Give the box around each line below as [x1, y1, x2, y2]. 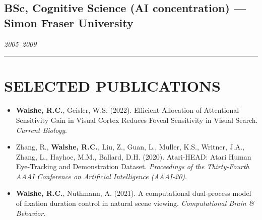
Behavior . [16, 207, 46, 218]
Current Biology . [16, 124, 67, 135]
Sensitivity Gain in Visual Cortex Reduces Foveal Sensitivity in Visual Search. [16, 114, 258, 125]
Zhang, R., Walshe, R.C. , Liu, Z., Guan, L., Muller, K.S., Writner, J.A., [16, 141, 244, 152]
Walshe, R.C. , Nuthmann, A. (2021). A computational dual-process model [16, 188, 251, 198]
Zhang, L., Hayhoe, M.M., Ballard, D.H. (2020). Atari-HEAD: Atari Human [16, 151, 251, 162]
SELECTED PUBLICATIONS [4, 76, 221, 96]
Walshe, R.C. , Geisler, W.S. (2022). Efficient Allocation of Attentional [16, 105, 239, 115]
